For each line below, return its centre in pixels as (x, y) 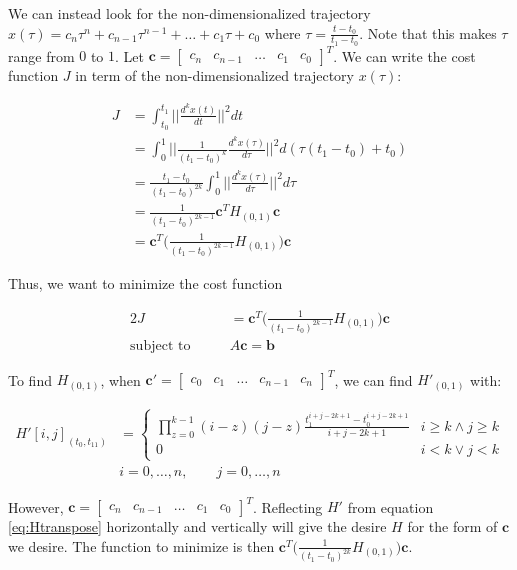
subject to (160, 345)
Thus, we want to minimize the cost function (145, 282)
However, (36, 506)
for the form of (452, 526)
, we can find (373, 379)
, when (120, 379)
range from (41, 55)
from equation (390, 506)
